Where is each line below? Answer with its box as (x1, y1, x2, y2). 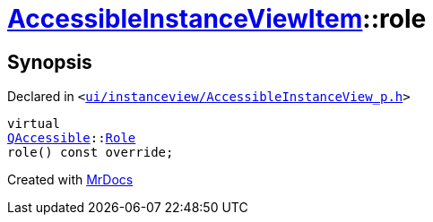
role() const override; (7, 145, 174, 160)
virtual (7, 116, 61, 132)
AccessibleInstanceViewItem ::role (7, 4, 427, 34)
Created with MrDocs (7, 172, 134, 188)
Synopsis (7, 50, 92, 73)
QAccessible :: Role (7, 131, 136, 146)
